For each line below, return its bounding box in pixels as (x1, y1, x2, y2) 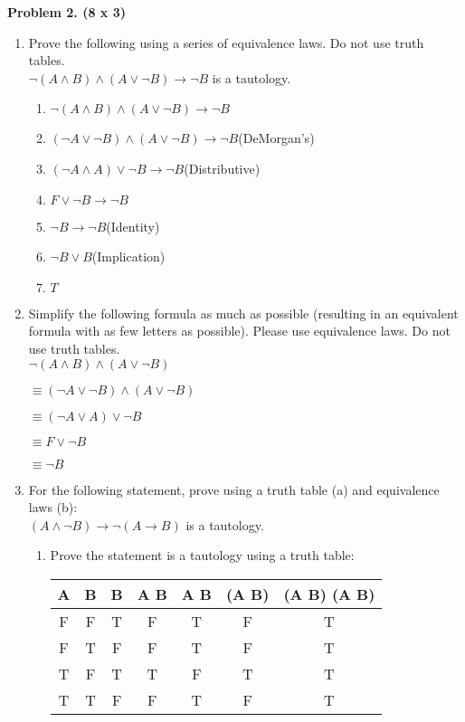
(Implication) (91, 247, 166, 266)
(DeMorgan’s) (238, 128, 315, 147)
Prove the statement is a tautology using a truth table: (50, 546, 355, 565)
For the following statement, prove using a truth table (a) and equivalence (28, 480, 440, 499)
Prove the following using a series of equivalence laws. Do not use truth (28, 33, 424, 52)
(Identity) (106, 216, 160, 235)
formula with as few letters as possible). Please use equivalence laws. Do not (28, 321, 451, 340)
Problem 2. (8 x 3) (7, 3, 126, 21)
